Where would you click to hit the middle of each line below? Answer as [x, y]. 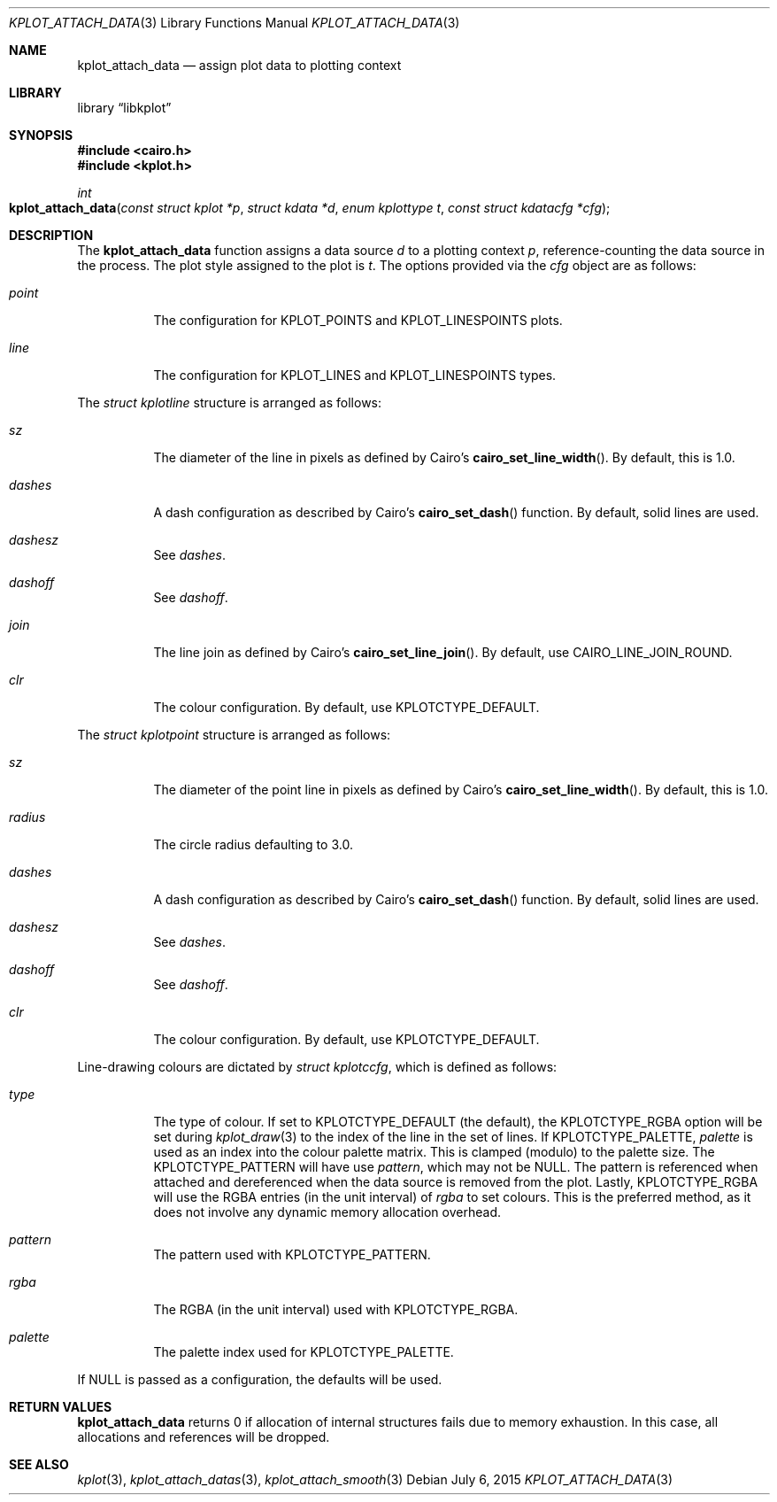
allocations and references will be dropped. [204, 1437]
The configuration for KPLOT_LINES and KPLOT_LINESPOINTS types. [355, 375]
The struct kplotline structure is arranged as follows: [230, 403]
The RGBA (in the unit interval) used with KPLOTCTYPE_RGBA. [336, 1309]
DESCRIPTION [51, 235]
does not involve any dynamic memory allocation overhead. [327, 1212]
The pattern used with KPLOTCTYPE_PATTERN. [292, 1254]
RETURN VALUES [61, 1407]
